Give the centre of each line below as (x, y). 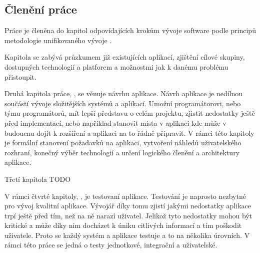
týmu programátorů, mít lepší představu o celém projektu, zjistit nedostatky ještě (130, 113)
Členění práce (41, 9)
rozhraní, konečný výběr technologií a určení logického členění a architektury (122, 152)
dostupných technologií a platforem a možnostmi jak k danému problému (116, 66)
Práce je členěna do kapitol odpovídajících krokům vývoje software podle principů (130, 30)
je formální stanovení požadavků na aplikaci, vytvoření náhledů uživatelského (123, 143)
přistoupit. (20, 76)
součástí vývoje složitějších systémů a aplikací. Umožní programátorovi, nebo (123, 103)
